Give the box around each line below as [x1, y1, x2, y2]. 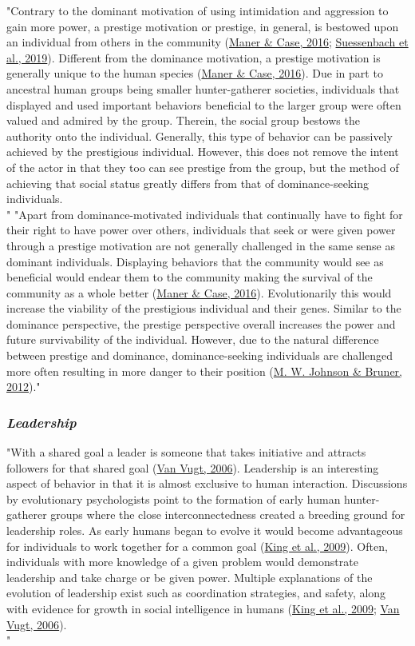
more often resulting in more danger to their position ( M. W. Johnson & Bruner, [6, 362, 402, 379]
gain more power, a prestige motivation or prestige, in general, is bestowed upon [6, 18, 399, 34]
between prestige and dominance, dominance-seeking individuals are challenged [6, 347, 393, 364]
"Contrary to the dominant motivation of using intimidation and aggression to [6, 2, 389, 18]
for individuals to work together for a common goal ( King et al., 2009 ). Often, [6, 537, 388, 554]
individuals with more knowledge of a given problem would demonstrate [6, 553, 358, 570]
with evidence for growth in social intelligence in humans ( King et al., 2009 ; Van [6, 600, 400, 616]
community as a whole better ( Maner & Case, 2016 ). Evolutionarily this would [6, 284, 392, 301]
